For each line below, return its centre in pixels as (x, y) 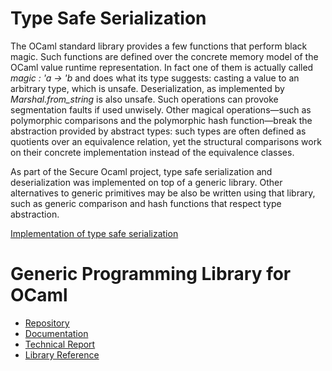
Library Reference (62, 354)
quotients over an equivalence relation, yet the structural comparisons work (166, 141)
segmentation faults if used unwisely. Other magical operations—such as (161, 109)
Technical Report (60, 344)
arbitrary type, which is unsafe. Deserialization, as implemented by (147, 88)
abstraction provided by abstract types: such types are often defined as (158, 131)
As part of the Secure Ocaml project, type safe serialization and (141, 171)
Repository (47, 323)
